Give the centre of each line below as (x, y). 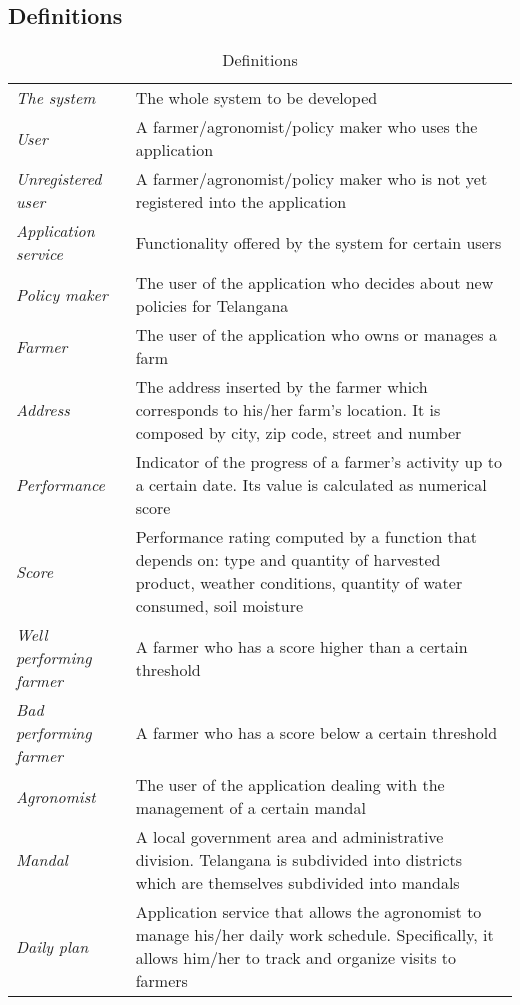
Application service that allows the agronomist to (308, 912)
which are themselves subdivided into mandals (297, 883)
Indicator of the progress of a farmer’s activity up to (318, 462)
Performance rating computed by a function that (306, 537)
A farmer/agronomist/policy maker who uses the (306, 127)
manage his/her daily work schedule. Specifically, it (314, 935)
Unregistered (59, 179)
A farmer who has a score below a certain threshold (316, 733)
